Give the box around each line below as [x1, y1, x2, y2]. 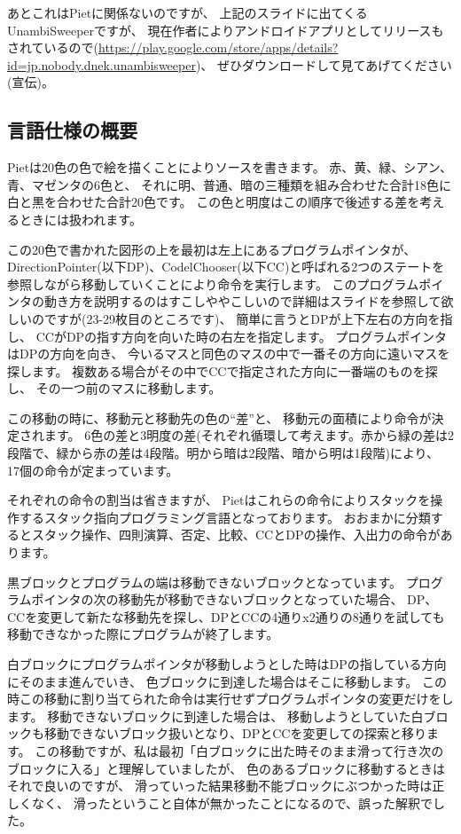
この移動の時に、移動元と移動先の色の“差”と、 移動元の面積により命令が [7, 408, 432, 427]
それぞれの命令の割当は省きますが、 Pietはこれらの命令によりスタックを [7, 491, 431, 509]
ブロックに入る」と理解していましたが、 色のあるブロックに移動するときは [7, 759, 445, 777]
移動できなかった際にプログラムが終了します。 [7, 625, 279, 643]
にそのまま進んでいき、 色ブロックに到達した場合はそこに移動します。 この [7, 672, 447, 690]
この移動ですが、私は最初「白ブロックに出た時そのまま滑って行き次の [35, 741, 444, 759]
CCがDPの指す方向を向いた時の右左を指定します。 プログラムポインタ [35, 327, 447, 345]
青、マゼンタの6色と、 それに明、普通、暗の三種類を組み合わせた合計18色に [7, 175, 452, 193]
